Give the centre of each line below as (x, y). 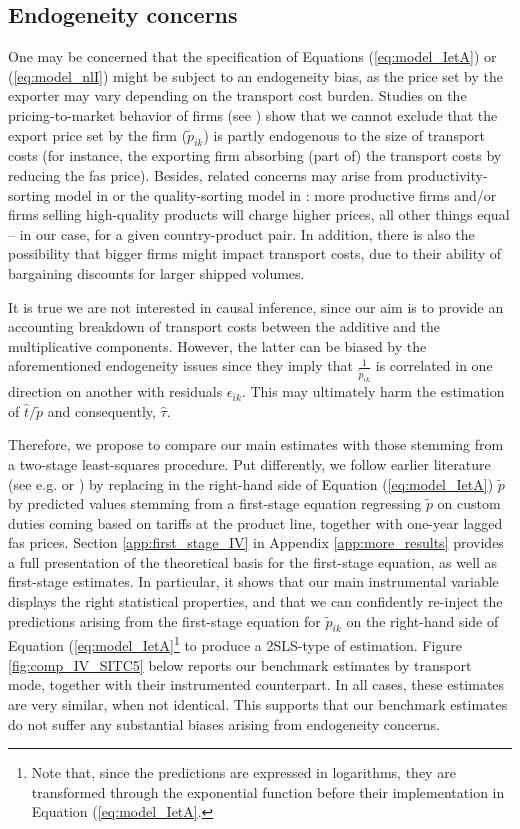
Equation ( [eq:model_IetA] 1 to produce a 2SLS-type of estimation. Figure (235, 644)
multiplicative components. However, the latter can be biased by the (217, 345)
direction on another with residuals (115, 391)
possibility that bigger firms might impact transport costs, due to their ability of (255, 253)
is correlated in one (434, 365)
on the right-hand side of (422, 620)
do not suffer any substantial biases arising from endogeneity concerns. (224, 723)
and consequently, (101, 410)
